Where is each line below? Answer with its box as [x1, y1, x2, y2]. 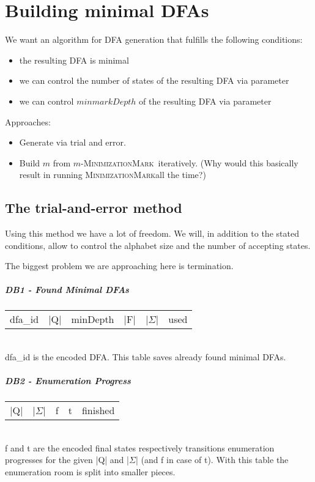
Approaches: [5, 115, 51, 128]
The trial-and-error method [5, 198, 182, 217]
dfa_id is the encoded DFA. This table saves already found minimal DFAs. [5, 350, 286, 363]
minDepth [71, 312, 114, 327]
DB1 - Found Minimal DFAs [5, 283, 129, 296]
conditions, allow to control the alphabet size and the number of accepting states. [5, 239, 311, 251]
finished [81, 403, 115, 418]
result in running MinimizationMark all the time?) [19, 168, 206, 181]
